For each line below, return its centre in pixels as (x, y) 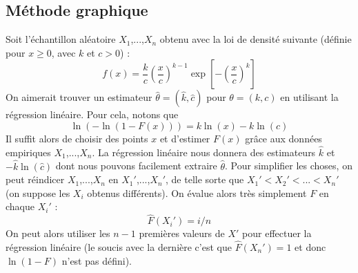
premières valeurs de (182, 233)
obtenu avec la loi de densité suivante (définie (256, 39)
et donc (310, 247)
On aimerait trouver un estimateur (79, 97)
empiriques (28, 152)
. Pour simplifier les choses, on (289, 166)
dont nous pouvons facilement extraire (136, 166)
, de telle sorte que (205, 179)
